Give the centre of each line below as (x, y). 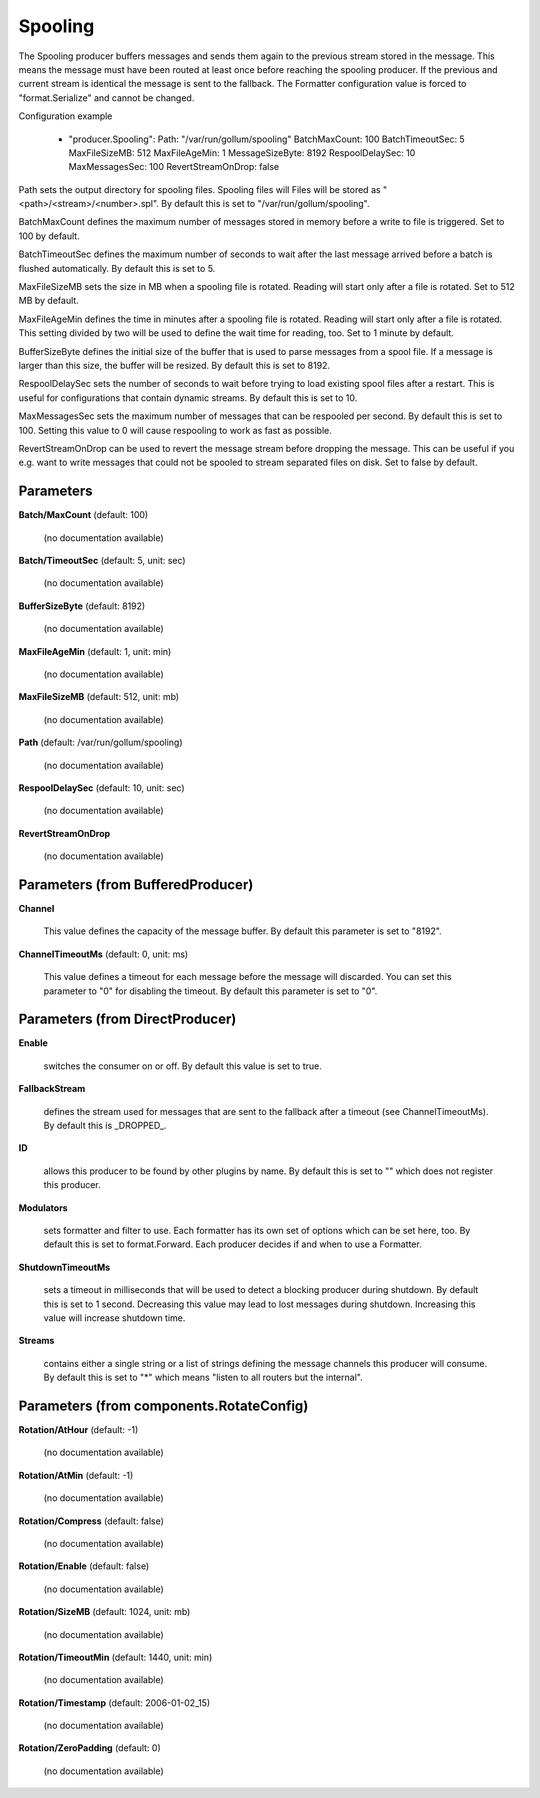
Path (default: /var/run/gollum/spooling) (101, 742)
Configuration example (65, 116)
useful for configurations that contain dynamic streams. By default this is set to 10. (188, 397)
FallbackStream (52, 1089)
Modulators (43, 1207)
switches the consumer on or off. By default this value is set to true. (182, 1066)
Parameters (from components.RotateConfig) (163, 1405)
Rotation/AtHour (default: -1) (78, 1429)
